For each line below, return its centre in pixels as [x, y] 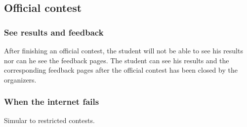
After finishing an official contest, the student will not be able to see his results [123, 50]
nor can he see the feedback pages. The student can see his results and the [117, 60]
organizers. [20, 79]
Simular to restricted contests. [49, 120]
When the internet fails [52, 102]
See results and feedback [54, 32]
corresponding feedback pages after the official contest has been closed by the [121, 70]
